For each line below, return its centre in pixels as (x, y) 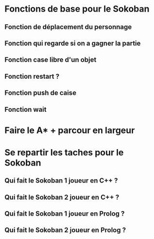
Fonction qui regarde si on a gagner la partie (73, 43)
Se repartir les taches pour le (64, 152)
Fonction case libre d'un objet (51, 60)
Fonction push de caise (40, 93)
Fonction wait (26, 110)
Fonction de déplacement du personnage (68, 27)
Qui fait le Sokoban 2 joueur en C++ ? (62, 197)
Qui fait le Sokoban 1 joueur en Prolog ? (65, 214)
